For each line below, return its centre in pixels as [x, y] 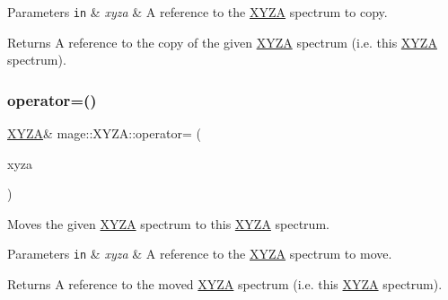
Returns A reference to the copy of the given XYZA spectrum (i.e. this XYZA [222, 42]
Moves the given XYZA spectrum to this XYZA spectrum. [168, 223]
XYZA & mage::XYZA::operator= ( [104, 133]
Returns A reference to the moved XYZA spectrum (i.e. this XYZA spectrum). [225, 284]
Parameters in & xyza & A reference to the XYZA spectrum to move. [200, 254]
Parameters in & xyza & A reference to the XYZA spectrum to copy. [198, 12]
